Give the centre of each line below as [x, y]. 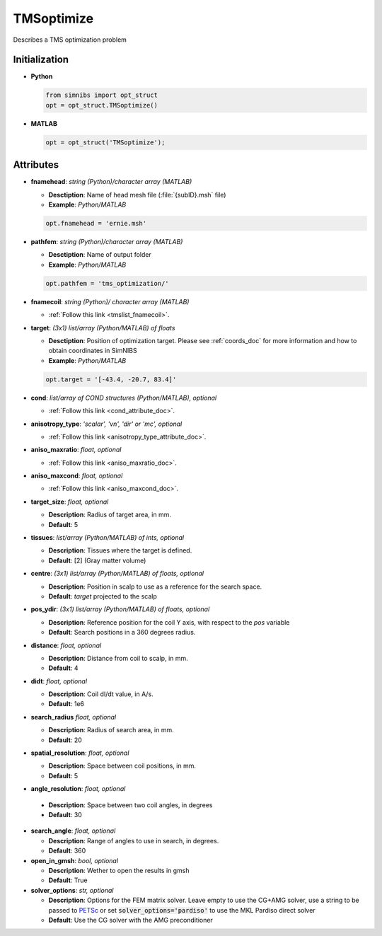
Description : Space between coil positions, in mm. [122, 766]
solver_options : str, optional [72, 890]
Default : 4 [63, 668]
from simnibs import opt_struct [102, 95]
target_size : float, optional [70, 502]
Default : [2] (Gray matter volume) [97, 560]
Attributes [36, 165]
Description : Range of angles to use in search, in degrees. [134, 840]
